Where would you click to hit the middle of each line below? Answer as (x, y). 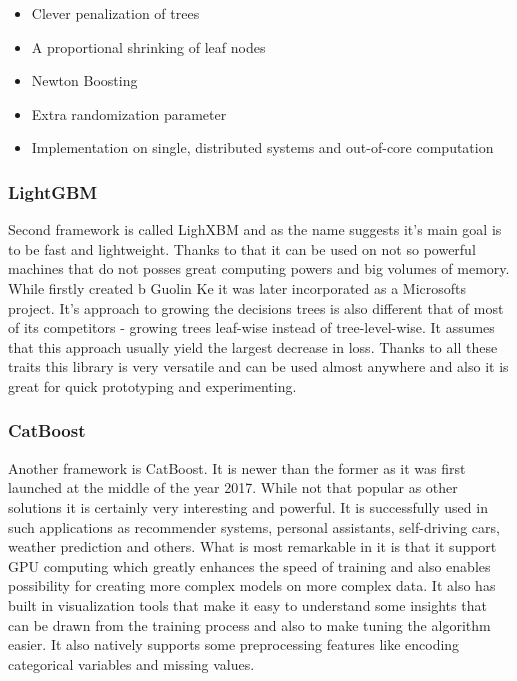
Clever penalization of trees (115, 13)
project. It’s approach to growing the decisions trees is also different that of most (256, 307)
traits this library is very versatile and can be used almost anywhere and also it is (258, 366)
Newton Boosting (84, 80)
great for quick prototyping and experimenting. (152, 385)
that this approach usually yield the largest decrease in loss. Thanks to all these (253, 346)
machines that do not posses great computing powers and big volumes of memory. (259, 268)
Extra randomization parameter (129, 113)
